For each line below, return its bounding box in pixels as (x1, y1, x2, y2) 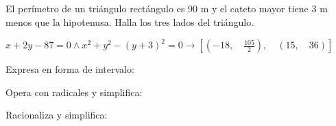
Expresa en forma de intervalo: (5, 62, 134, 76)
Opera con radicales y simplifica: (5, 84, 143, 99)
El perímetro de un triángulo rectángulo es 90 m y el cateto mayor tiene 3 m (5, 1, 328, 15)
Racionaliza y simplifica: (5, 108, 108, 122)
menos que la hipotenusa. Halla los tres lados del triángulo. (5, 14, 254, 29)
